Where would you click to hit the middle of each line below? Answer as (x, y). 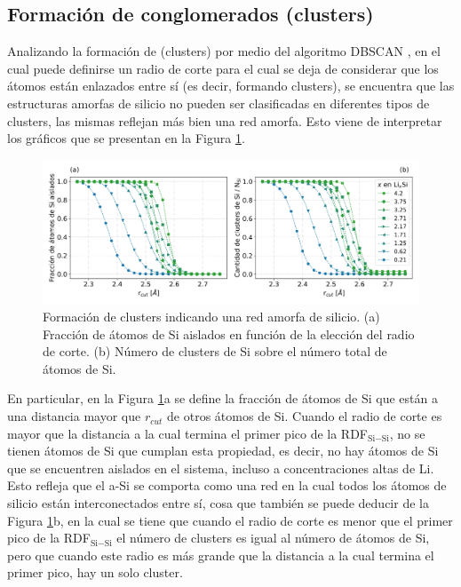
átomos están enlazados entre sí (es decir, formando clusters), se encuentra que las (231, 86)
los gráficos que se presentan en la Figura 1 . (126, 138)
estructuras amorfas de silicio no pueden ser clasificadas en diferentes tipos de (219, 103)
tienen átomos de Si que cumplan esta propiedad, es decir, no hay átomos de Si (223, 451)
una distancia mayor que (74, 416)
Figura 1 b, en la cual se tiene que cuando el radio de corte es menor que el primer (230, 520)
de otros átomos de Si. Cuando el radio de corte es (305, 416)
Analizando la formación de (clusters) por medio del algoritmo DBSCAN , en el (224, 51)
